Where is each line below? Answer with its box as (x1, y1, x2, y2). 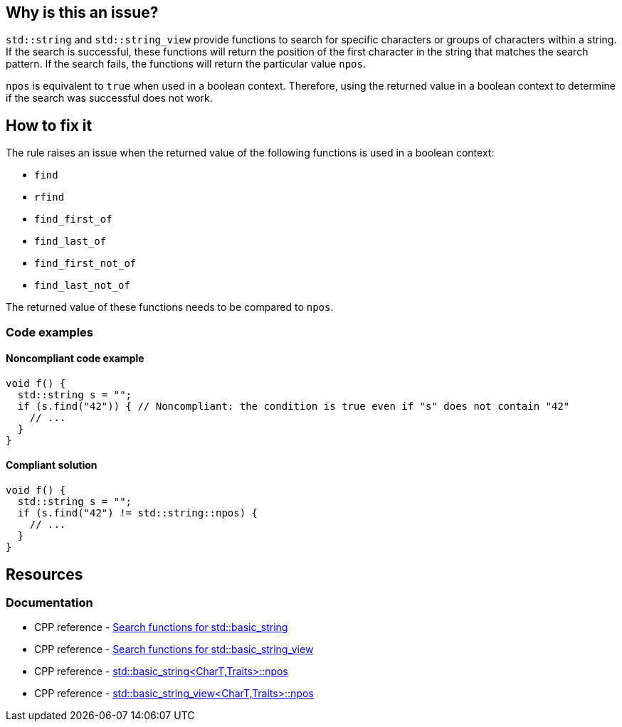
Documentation (6, 595, 93, 610)
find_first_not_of (34, 258, 137, 270)
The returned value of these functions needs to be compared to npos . (6, 301, 334, 314)
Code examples (6, 324, 94, 339)
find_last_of (34, 235, 107, 248)
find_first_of (34, 213, 112, 225)
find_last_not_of (34, 280, 130, 292)
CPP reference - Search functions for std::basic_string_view (34, 643, 314, 656)
